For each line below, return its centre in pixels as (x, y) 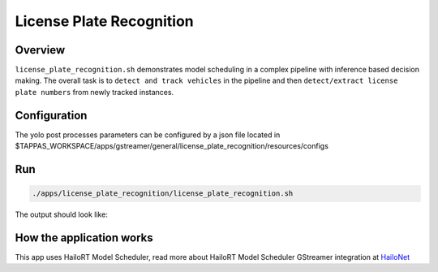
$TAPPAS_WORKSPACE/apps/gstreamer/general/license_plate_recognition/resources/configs (172, 146)
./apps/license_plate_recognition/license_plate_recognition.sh (163, 194)
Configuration (51, 115)
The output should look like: (62, 214)
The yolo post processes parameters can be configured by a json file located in (148, 135)
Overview (40, 50)
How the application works (84, 237)
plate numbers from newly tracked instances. (94, 92)
